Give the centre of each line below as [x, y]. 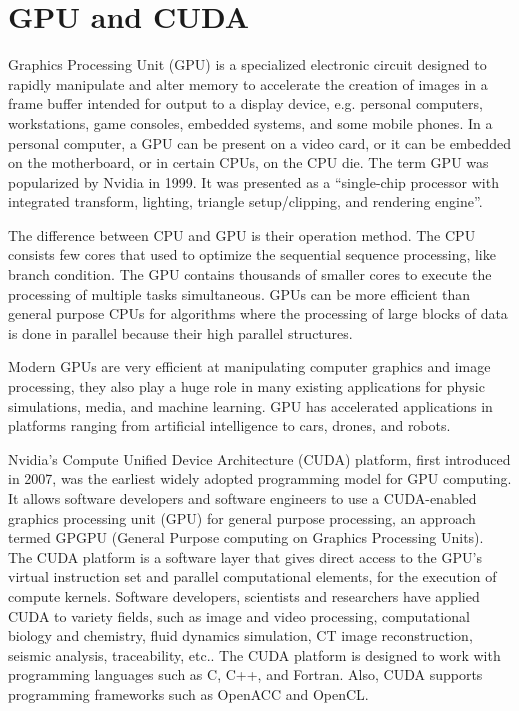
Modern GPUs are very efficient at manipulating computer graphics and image [249, 366]
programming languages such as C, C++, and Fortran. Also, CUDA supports [245, 674]
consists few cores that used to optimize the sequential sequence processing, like [252, 254]
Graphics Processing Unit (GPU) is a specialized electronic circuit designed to [247, 64]
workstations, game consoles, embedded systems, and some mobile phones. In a [250, 122]
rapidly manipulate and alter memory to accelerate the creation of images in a [248, 83]
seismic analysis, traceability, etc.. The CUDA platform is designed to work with [254, 654]
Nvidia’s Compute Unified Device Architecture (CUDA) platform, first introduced [259, 458]
